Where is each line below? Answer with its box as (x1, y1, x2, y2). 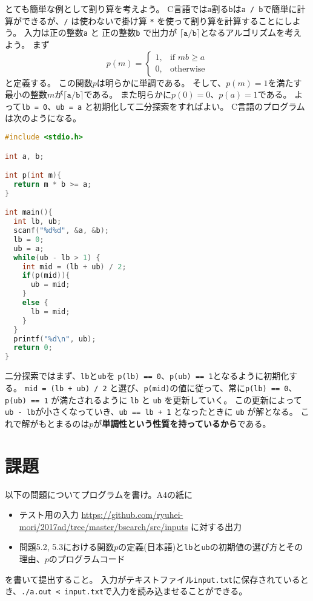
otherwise (170, 65, 205, 74)
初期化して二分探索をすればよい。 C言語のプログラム (93, 99, 305, 112)
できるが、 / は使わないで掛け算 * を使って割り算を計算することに (21, 14, 284, 27)
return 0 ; (13, 343, 53, 352)
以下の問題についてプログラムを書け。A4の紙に (5, 488, 193, 500)
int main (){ (5, 208, 53, 217)
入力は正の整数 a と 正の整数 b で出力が (24, 26, 177, 39)
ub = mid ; (30, 280, 70, 289)
